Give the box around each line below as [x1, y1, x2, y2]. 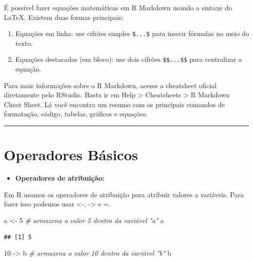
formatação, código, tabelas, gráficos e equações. [4, 109, 148, 119]
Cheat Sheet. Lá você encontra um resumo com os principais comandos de [4, 99, 225, 109]
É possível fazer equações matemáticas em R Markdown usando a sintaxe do [4, 2, 232, 12]
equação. [15, 64, 41, 74]
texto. [15, 37, 33, 48]
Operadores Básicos [4, 145, 138, 165]
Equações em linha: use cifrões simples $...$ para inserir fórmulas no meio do [15, 28, 249, 38]
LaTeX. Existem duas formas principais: [4, 12, 124, 22]
